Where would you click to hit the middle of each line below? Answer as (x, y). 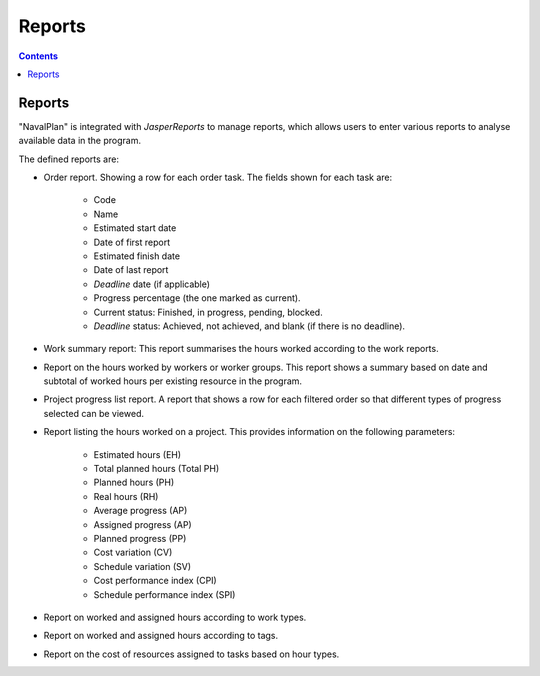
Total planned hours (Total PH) (156, 469)
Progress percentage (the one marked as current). (197, 298)
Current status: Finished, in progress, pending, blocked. (208, 312)
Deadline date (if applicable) (151, 284)
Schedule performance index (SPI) (164, 594)
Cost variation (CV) (133, 552)
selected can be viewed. (94, 413)
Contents (38, 56)
